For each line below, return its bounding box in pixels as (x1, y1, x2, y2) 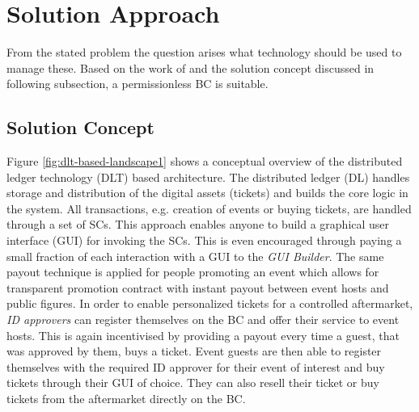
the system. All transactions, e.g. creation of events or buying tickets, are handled (6, 200, 412, 217)
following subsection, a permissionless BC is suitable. (6, 75, 269, 92)
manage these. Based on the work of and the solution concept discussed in (6, 59, 375, 76)
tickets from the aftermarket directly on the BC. (6, 390, 246, 407)
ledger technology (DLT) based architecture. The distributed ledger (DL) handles (6, 168, 410, 185)
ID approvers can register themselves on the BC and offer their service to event (6, 311, 400, 328)
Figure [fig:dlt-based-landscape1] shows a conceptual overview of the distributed (6, 153, 403, 170)
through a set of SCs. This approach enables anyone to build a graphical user (6, 216, 390, 233)
